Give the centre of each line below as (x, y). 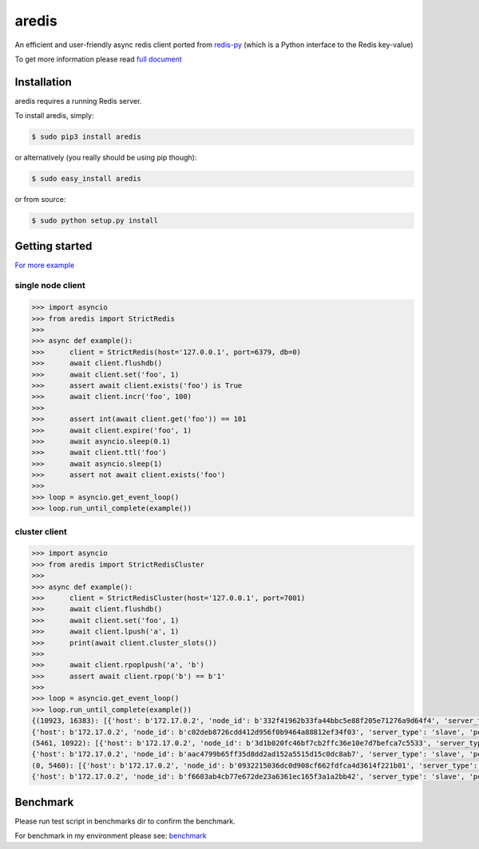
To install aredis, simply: (54, 116)
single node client (50, 286)
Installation (43, 82)
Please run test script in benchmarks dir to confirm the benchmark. (125, 821)
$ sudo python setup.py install (95, 221)
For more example (45, 265)
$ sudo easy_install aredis (86, 179)
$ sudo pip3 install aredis (86, 137)
